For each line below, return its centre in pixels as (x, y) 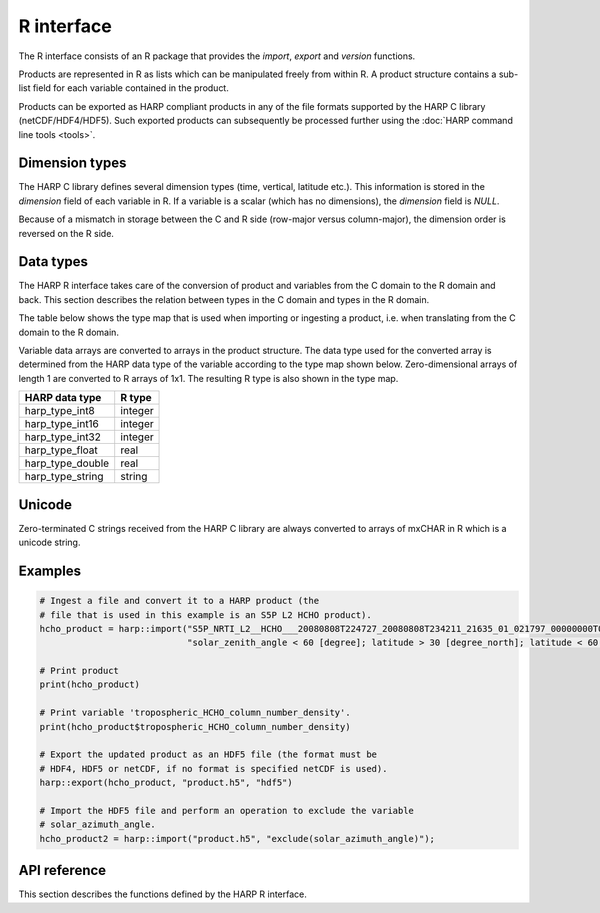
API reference (62, 870)
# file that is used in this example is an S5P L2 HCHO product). (205, 614)
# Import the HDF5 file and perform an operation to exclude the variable (227, 810)
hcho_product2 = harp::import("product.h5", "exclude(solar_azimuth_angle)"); (237, 838)
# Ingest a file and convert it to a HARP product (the (179, 601)
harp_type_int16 (62, 424)
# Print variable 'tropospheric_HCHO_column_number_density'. (195, 713)
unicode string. (49, 542)
